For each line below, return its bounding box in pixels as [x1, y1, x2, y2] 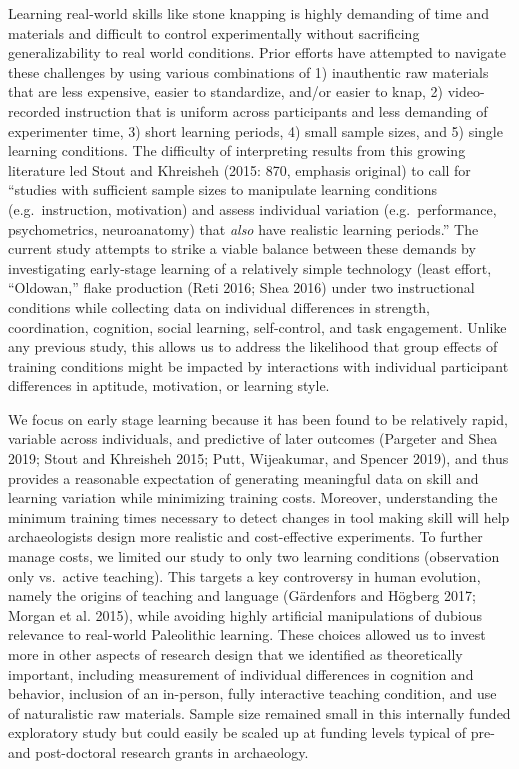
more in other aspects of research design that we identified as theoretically [8, 644, 463, 664]
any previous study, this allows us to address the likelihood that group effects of [8, 336, 498, 357]
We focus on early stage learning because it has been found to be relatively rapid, [8, 408, 508, 429]
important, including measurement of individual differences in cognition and [8, 663, 474, 684]
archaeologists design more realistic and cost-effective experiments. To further [8, 526, 483, 547]
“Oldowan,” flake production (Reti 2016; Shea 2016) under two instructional [8, 277, 475, 298]
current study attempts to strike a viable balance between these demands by [8, 238, 476, 259]
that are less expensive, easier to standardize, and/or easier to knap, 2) [8, 81, 444, 102]
